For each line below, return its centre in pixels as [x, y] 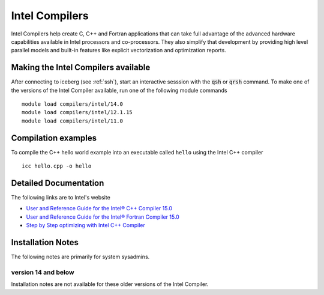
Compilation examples [54, 138]
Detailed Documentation [58, 183]
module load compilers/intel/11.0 [72, 121]
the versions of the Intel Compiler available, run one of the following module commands [119, 90]
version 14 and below [43, 272]
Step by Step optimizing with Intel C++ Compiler [85, 225]
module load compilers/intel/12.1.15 [77, 112]
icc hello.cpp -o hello [57, 166]
